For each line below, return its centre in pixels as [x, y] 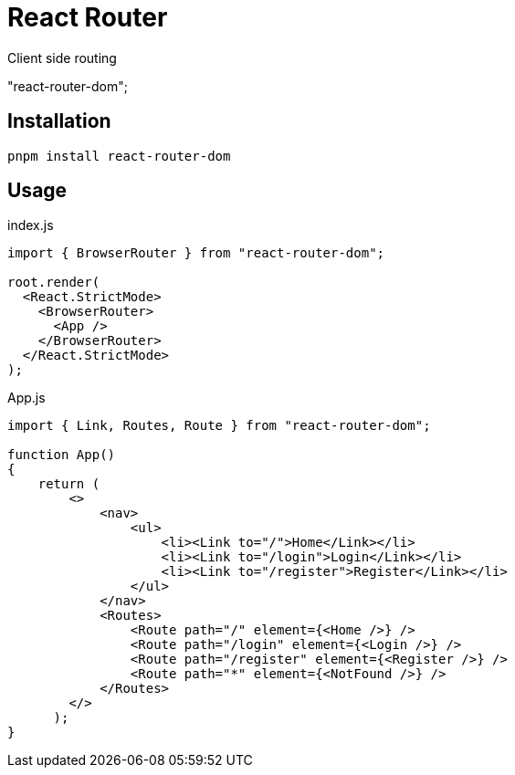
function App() [62, 455]
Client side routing [62, 58]
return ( [69, 484]
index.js [31, 225]
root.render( [54, 283]
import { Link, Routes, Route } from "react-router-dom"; [219, 426]
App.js [26, 398]
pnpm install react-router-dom [119, 156]
